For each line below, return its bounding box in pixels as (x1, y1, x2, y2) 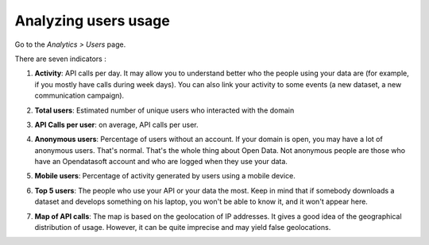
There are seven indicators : (14, 54, 106, 63)
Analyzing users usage (14, 12, 170, 29)
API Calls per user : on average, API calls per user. (34, 120, 199, 129)
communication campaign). (34, 91, 125, 101)
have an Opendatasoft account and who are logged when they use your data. (34, 157, 288, 167)
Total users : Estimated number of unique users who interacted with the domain (34, 105, 295, 115)
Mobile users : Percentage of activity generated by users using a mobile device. (34, 171, 296, 181)
